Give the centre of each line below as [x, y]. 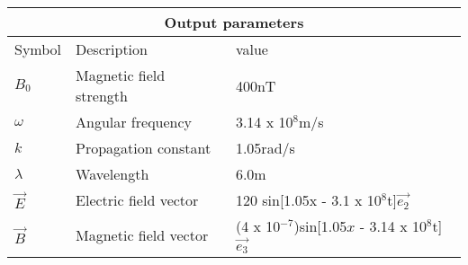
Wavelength [112, 174]
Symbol [38, 49]
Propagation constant [144, 148]
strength [102, 96]
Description [112, 49]
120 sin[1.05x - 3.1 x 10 [308, 200]
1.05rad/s [265, 148]
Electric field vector [137, 200]
